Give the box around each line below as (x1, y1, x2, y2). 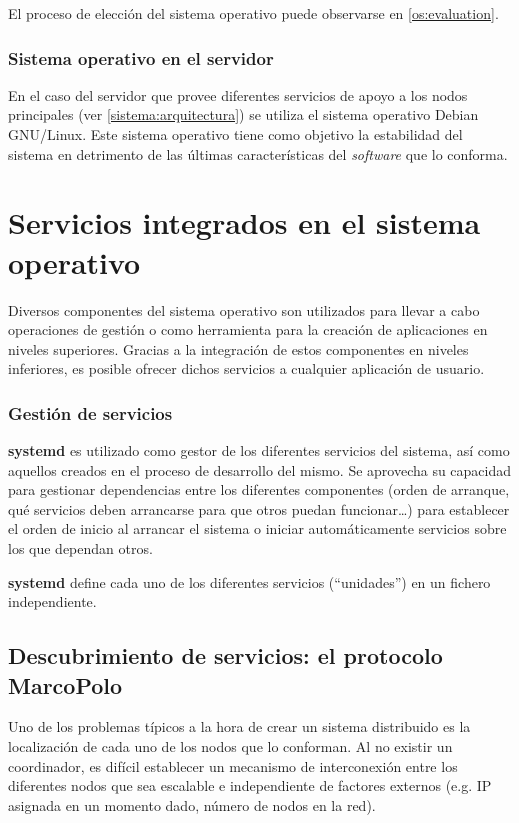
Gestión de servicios (8, 400, 173, 425)
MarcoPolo (8, 669, 123, 700)
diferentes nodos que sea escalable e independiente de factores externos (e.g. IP (8, 775, 492, 796)
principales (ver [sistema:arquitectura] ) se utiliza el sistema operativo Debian (8, 104, 479, 125)
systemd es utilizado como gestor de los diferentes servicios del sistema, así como (8, 440, 510, 461)
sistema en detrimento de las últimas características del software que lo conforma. (8, 143, 508, 164)
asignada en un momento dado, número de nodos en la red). (8, 794, 376, 815)
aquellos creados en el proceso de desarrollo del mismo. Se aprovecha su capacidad (8, 459, 512, 480)
